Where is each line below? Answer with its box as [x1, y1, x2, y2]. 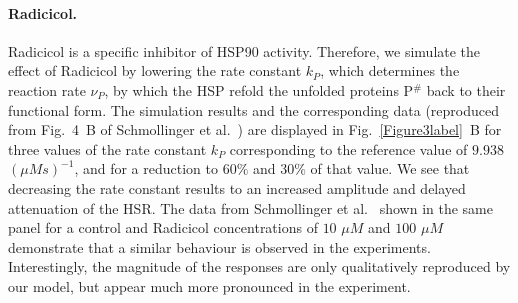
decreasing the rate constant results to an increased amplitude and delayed [8, 177, 466, 198]
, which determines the [320, 60, 460, 81]
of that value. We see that [310, 158, 470, 179]
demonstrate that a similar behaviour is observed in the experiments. [8, 236, 431, 257]
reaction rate [8, 79, 86, 100]
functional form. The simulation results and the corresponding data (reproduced [8, 99, 499, 120]
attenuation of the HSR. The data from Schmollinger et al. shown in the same [8, 197, 493, 218]
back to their [426, 79, 506, 100]
